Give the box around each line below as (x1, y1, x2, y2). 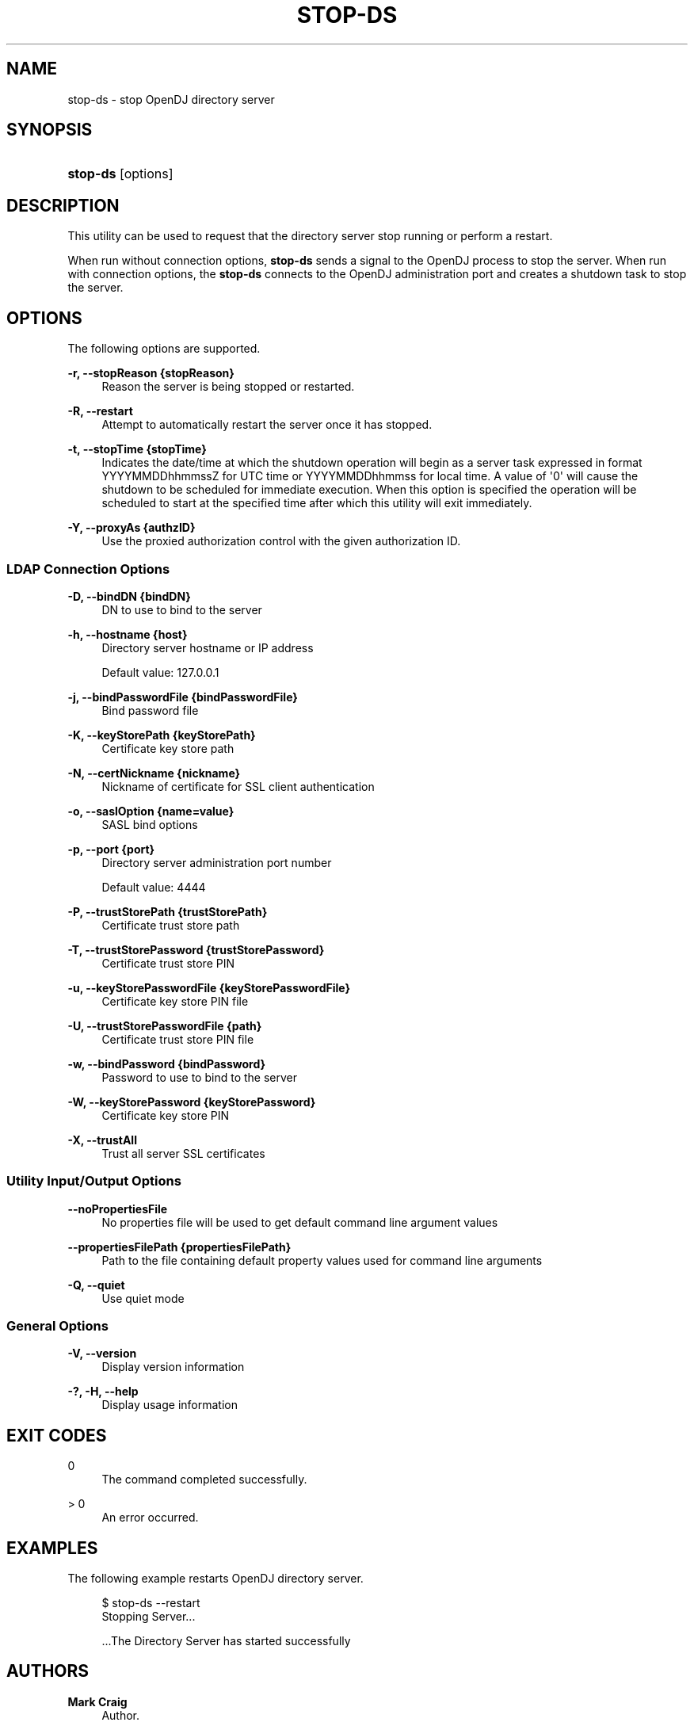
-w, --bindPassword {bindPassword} (67, 1056, 266, 1071)
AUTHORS (6, 1661, 90, 1682)
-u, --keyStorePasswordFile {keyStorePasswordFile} (67, 980, 351, 995)
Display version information (101, 1360, 245, 1374)
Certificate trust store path (101, 918, 240, 932)
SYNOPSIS (6, 120, 93, 140)
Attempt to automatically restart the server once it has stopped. (101, 418, 433, 432)
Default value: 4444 (101, 880, 206, 894)
